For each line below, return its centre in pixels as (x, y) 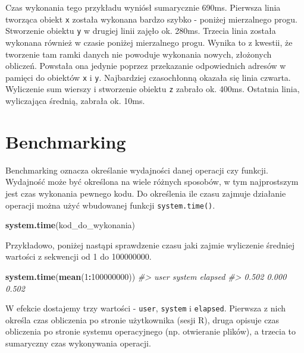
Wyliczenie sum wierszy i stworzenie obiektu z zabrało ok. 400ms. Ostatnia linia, (153, 89)
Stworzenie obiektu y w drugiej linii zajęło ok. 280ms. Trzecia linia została (141, 31)
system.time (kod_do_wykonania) (70, 225)
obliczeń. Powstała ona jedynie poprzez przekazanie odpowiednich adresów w (146, 66)
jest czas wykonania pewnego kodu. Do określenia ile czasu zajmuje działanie (146, 193)
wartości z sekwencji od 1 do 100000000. (79, 256)
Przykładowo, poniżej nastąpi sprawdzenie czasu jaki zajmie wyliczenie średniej (150, 245)
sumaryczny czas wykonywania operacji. (78, 343)
